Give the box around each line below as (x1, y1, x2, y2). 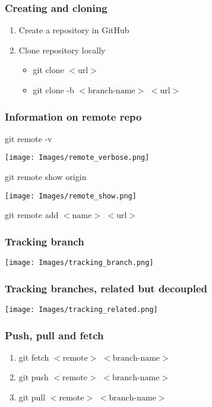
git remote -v (5, 132, 52, 144)
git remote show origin (5, 171, 87, 183)
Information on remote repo (5, 109, 142, 124)
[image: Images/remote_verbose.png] (5, 153, 150, 162)
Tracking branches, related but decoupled (5, 280, 208, 295)
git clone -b (33, 84, 74, 96)
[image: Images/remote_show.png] (5, 191, 137, 200)
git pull (18, 391, 46, 403)
